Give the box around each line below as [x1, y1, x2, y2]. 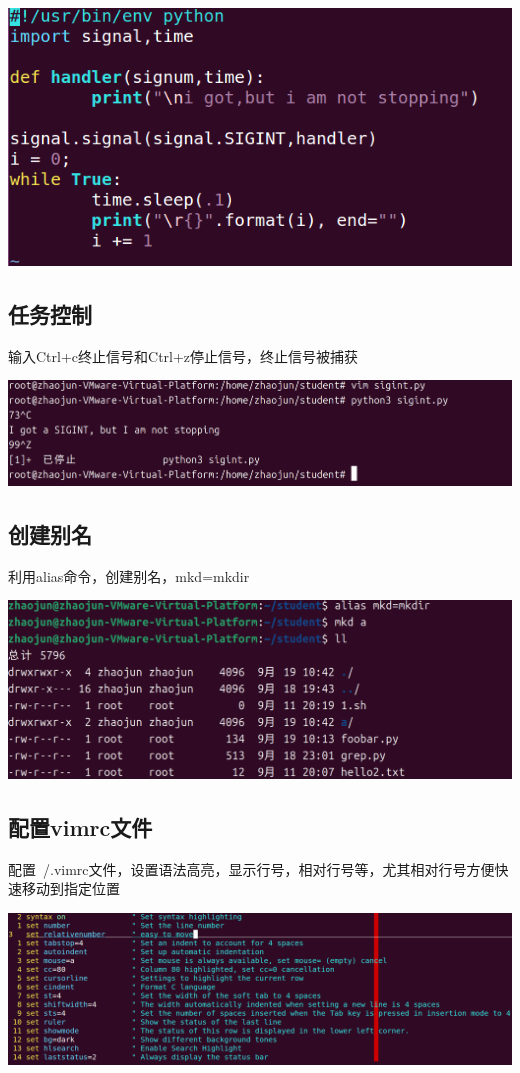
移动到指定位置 [21, 878, 120, 899]
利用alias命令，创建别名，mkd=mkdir [8, 565, 250, 586]
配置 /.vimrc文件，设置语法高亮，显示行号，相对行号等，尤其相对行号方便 [8, 858, 495, 879]
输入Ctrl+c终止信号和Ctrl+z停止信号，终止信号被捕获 [8, 345, 359, 366]
